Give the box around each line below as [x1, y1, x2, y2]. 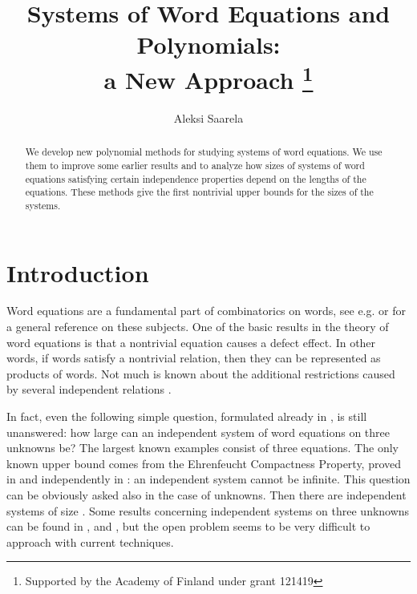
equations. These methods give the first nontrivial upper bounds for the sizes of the [25, 185, 374, 199]
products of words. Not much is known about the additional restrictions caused [6, 365, 395, 382]
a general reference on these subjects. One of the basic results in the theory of [6, 318, 389, 335]
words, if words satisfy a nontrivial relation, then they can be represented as [6, 350, 381, 366]
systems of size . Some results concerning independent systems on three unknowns [6, 502, 410, 519]
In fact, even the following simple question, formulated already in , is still [6, 408, 367, 424]
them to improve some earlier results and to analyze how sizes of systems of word [25, 158, 365, 172]
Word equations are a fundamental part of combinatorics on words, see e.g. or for [6, 302, 406, 319]
